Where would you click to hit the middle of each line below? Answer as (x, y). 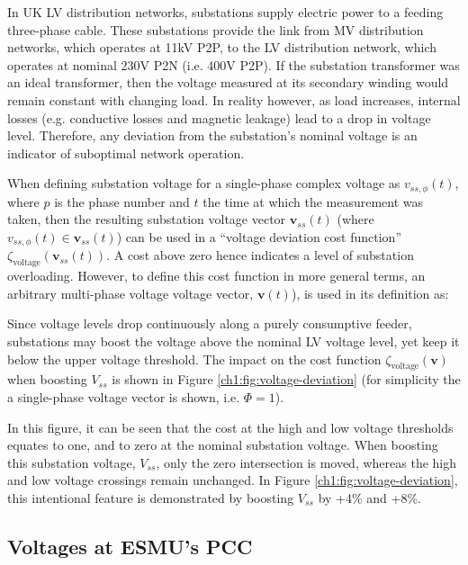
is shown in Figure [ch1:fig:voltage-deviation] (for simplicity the (286, 379)
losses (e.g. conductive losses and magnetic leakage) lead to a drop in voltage (219, 117)
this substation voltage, (72, 462)
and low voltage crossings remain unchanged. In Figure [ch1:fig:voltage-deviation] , (233, 480)
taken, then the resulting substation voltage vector (147, 219)
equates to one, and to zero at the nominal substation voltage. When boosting (223, 445)
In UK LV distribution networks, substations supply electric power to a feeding (225, 12)
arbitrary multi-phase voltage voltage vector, (130, 293)
